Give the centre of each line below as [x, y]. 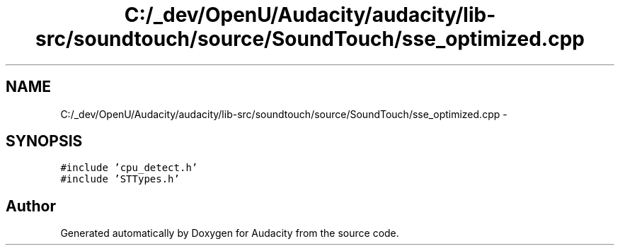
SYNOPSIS [44, 141]
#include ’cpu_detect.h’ [129, 168]
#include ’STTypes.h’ [120, 179]
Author [31, 206]
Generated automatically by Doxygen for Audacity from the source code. [230, 233]
